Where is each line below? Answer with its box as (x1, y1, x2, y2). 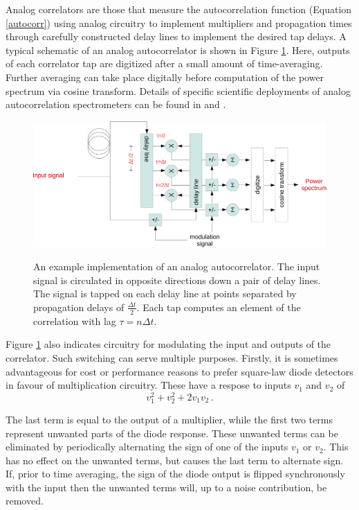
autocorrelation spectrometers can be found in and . (6, 97, 226, 112)
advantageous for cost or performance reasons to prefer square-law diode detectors (6, 364, 353, 378)
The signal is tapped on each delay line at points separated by (33, 286, 297, 301)
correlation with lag (33, 313, 116, 328)
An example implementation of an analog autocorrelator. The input (33, 259, 320, 274)
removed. (6, 493, 44, 508)
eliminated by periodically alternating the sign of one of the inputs (6, 439, 288, 454)
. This (323, 439, 349, 454)
